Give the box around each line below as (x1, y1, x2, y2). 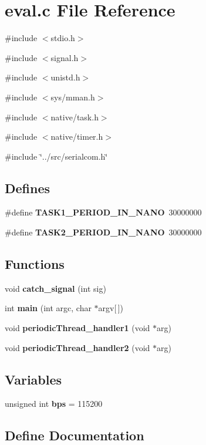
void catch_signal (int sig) (5, 282, 106, 294)
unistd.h (50, 71, 80, 83)
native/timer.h (50, 130, 103, 143)
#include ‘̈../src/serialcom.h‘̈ (5, 150, 108, 162)
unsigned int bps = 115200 (5, 397, 103, 410)
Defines (5, 178, 50, 197)
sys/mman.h (50, 90, 95, 103)
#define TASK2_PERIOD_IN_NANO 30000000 (5, 226, 202, 238)
